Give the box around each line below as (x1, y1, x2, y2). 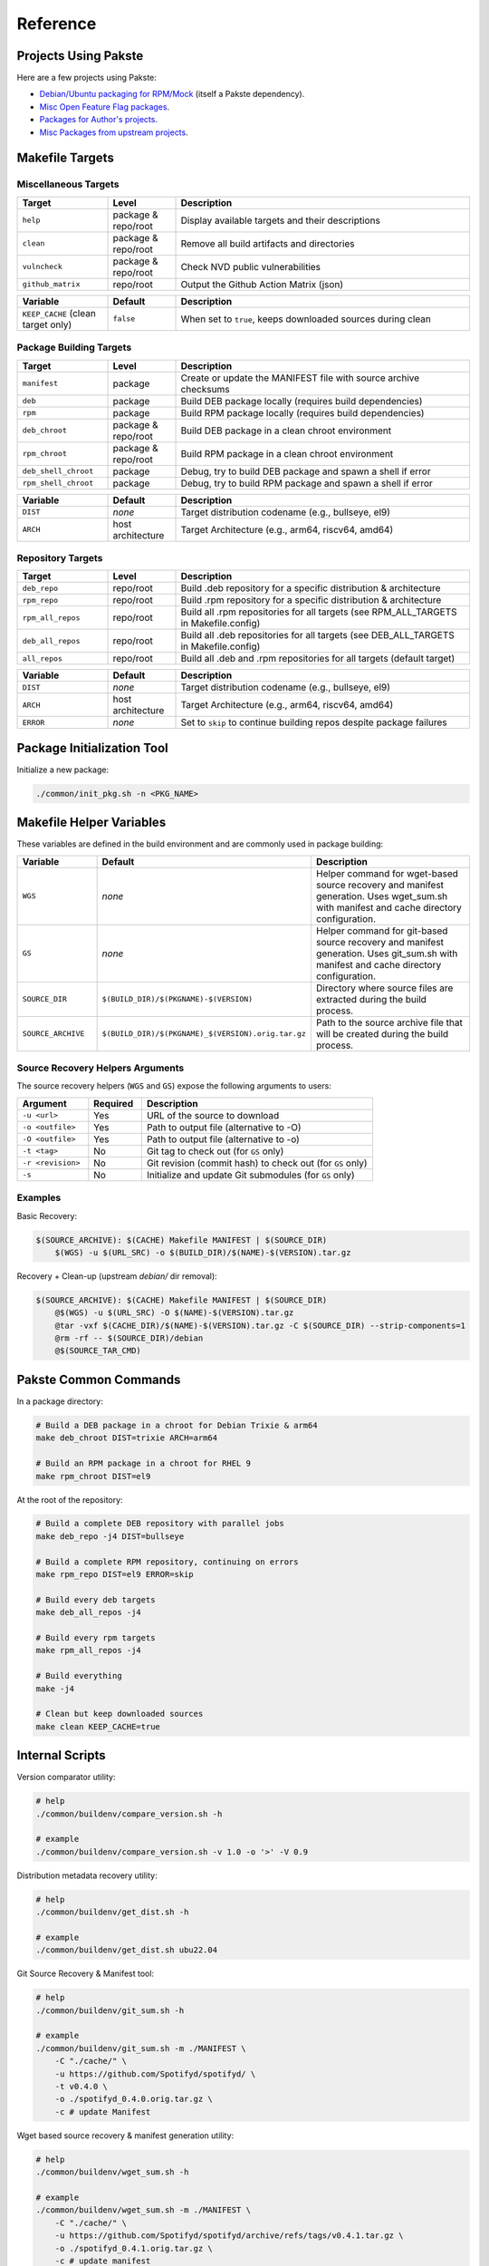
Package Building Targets (16, 341, 132, 353)
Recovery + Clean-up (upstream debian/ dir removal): (16, 1270, 217, 1282)
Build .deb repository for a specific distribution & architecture (180, 582, 441, 595)
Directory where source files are (315, 982, 454, 994)
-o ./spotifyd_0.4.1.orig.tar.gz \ (54, 2243, 213, 2253)
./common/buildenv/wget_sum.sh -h (35, 2167, 189, 2177)
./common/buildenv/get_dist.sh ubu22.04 (35, 1945, 217, 1955)
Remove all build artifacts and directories (180, 237, 355, 249)
